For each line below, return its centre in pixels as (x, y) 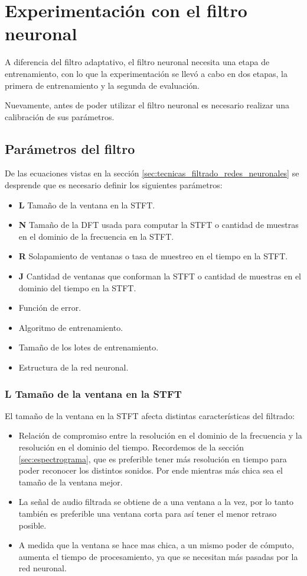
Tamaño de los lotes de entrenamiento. (89, 347)
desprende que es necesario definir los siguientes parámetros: (114, 185)
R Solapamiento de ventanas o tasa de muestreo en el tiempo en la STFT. (153, 256)
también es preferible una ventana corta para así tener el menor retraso (148, 513)
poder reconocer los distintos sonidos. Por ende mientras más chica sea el (151, 470)
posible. (32, 525)
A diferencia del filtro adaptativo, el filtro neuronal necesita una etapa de (137, 62)
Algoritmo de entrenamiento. (71, 327)
